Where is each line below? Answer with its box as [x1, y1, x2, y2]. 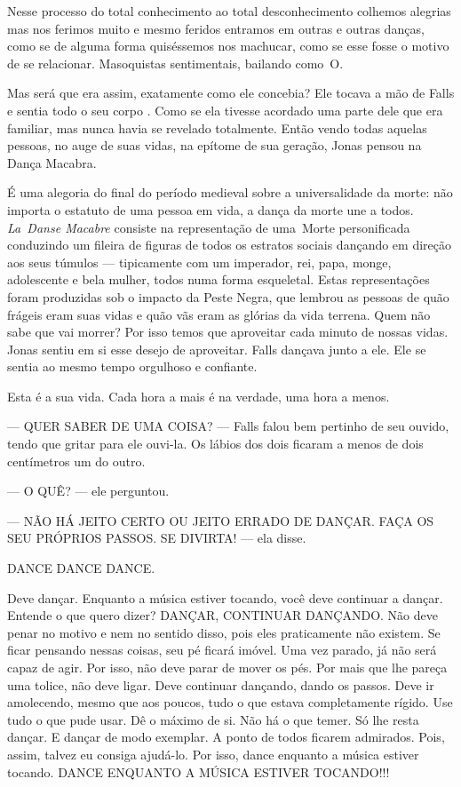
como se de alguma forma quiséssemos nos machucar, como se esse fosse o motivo [7, 36, 449, 55]
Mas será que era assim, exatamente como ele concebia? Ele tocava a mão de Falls [7, 83, 455, 102]
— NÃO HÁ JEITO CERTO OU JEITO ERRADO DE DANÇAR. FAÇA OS [7, 511, 434, 529]
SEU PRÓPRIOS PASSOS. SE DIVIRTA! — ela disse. [7, 529, 306, 547]
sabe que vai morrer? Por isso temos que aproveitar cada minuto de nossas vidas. [7, 322, 449, 341]
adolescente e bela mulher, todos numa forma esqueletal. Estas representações [7, 270, 430, 289]
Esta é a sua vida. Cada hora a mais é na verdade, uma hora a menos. [7, 386, 390, 405]
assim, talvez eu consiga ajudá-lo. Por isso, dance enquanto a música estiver [7, 744, 419, 763]
